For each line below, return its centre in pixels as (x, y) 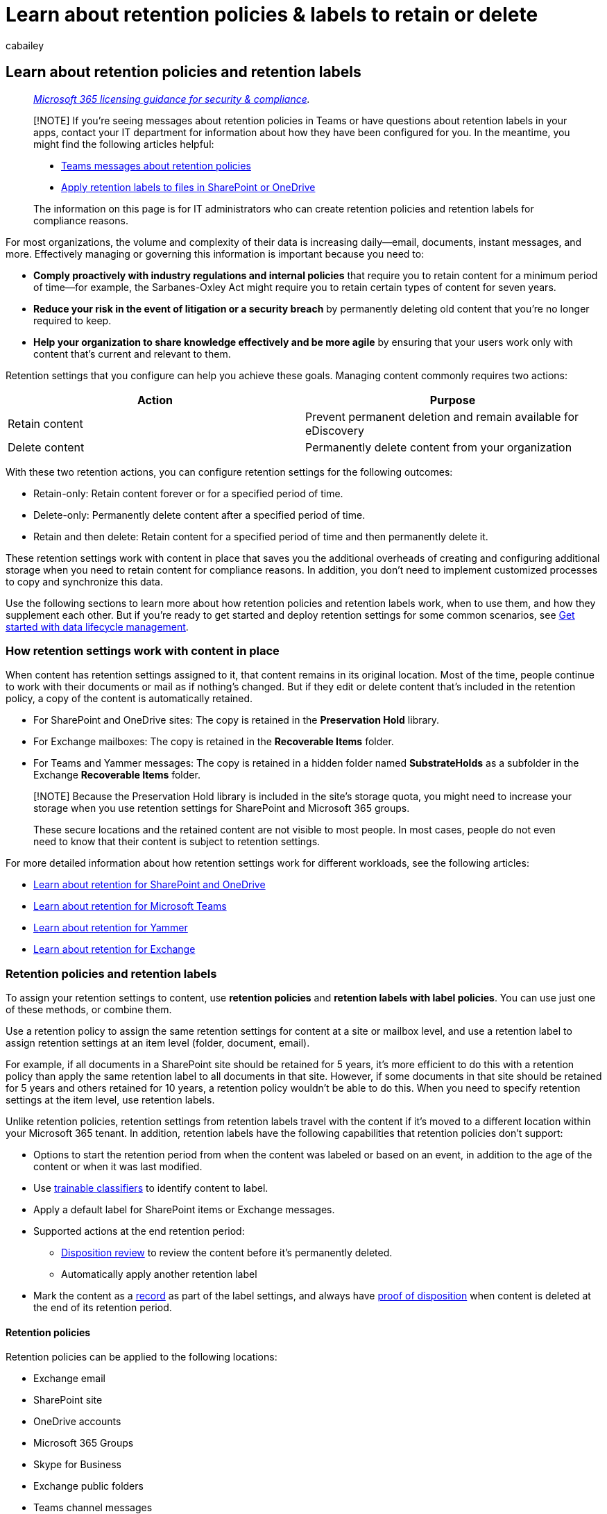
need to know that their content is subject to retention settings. (177, 842)
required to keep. (72, 320)
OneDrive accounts (77, 1422)
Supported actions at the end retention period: (139, 1231)
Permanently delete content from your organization (439, 447)
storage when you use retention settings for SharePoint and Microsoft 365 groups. (222, 808)
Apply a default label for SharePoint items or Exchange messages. (184, 1210)
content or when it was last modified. (118, 1167)
